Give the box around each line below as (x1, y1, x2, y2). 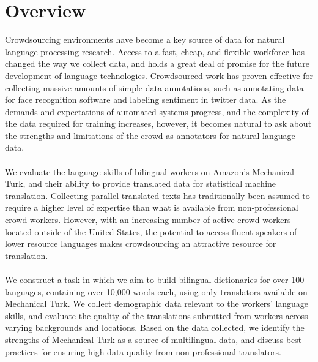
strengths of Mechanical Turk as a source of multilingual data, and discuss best (5, 333, 302, 345)
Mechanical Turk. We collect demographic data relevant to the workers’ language (5, 297, 309, 310)
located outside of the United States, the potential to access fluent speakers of (5, 225, 297, 238)
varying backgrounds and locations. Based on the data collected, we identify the (5, 321, 305, 334)
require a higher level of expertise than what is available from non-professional (5, 201, 298, 214)
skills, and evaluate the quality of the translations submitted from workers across (5, 309, 308, 322)
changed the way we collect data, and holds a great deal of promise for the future (5, 57, 310, 70)
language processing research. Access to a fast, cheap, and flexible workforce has (5, 45, 305, 58)
